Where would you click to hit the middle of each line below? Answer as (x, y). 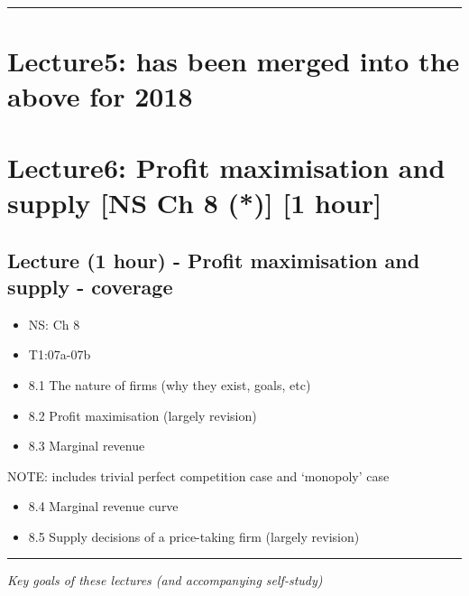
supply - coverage (90, 286)
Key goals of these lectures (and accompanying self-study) (165, 580)
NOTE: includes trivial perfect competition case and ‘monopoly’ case (198, 475)
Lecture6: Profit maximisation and (226, 167)
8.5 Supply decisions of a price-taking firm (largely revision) (194, 536)
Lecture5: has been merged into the (234, 61)
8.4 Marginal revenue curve (103, 506)
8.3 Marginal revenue (87, 446)
